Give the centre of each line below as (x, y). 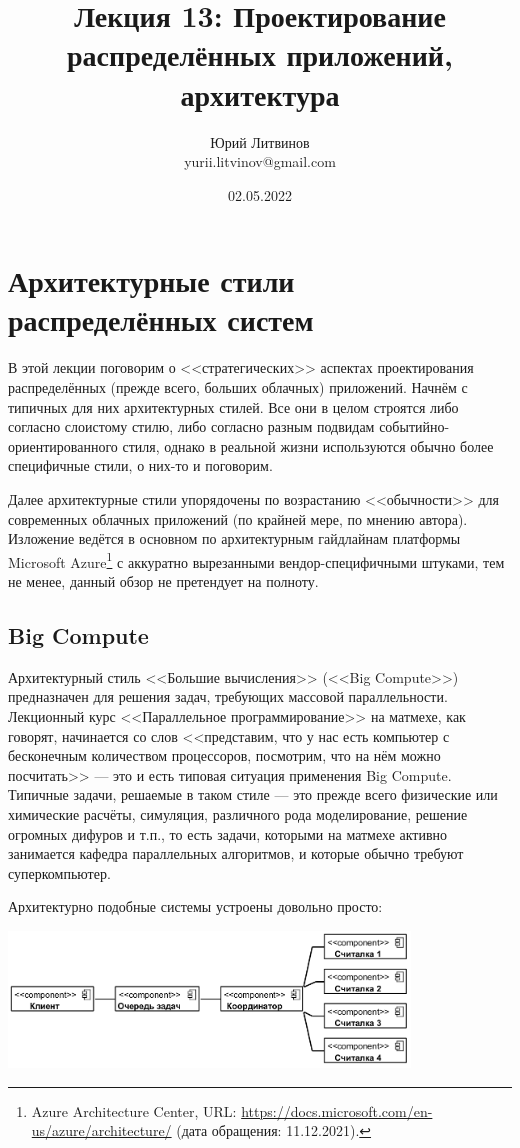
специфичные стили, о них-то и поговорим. (140, 465)
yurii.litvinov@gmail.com (260, 161)
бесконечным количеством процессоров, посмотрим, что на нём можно (224, 755)
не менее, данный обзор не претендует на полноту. (163, 581)
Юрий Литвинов (260, 141)
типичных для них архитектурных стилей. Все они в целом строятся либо (233, 406)
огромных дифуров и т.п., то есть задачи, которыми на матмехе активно (228, 833)
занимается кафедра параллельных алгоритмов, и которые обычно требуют (236, 853)
